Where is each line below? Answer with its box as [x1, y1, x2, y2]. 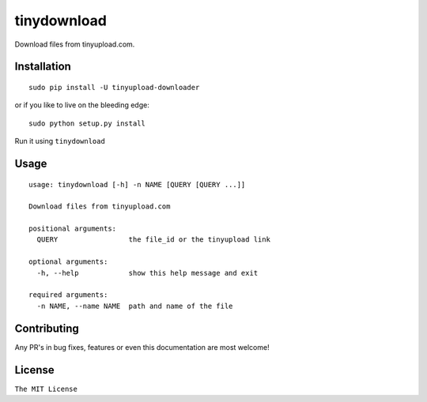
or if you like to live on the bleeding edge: [14, 100, 149, 110]
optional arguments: [28, 257, 108, 266]
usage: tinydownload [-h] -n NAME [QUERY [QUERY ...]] [28, 180, 246, 189]
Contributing [14, 321, 79, 335]
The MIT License [14, 384, 78, 393]
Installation [14, 60, 71, 73]
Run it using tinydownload [14, 137, 106, 146]
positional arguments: [28, 224, 117, 233]
